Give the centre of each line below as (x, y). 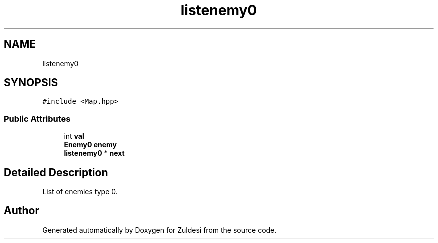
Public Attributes (37, 119)
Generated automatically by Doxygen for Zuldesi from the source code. (160, 230)
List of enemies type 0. (80, 192)
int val (74, 136)
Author (22, 211)
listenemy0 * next (94, 153)
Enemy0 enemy (91, 145)
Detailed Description (56, 172)
